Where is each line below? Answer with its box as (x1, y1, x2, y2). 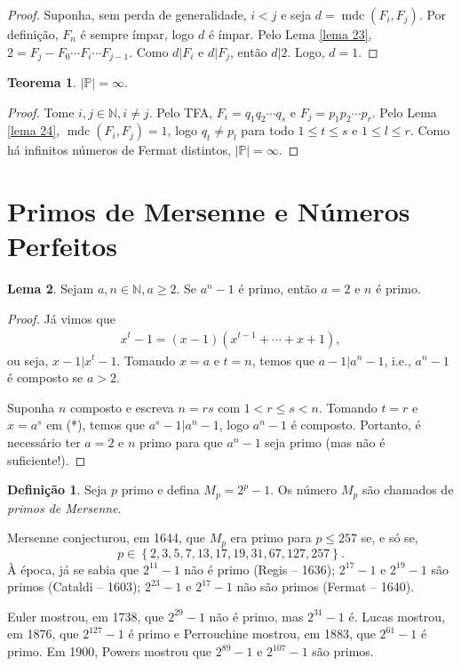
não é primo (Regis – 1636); (184, 559, 336, 578)
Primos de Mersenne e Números (7, 193, 410, 229)
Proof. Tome (7, 102, 75, 121)
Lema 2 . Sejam (7, 279, 94, 298)
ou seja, (7, 350, 49, 369)
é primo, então (238, 279, 317, 298)
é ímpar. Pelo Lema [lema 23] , (208, 25, 372, 43)
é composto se (7, 368, 83, 387)
